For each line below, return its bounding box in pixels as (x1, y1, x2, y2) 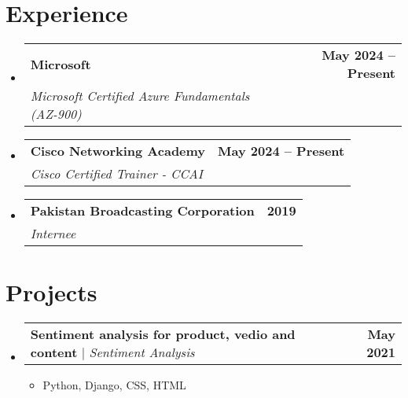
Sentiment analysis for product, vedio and (30, 325, 296, 344)
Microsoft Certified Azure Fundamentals (30, 87, 250, 105)
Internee (30, 224, 76, 243)
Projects (6, 276, 97, 308)
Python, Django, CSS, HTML (42, 377, 186, 393)
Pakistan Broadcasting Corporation (30, 201, 255, 220)
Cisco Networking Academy (30, 142, 206, 160)
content (30, 343, 78, 362)
